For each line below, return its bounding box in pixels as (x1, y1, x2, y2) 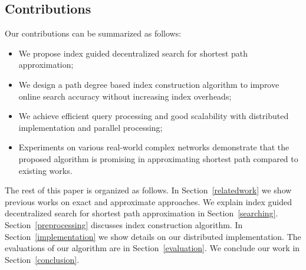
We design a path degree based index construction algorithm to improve (18, 78, 279, 90)
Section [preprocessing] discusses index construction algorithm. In (5, 218, 243, 231)
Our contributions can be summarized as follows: (5, 27, 182, 39)
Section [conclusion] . (5, 253, 80, 265)
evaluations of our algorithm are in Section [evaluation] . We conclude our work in (5, 242, 300, 254)
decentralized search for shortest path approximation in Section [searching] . (5, 207, 278, 219)
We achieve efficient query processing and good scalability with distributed (18, 110, 289, 122)
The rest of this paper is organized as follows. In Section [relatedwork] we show (5, 184, 292, 196)
